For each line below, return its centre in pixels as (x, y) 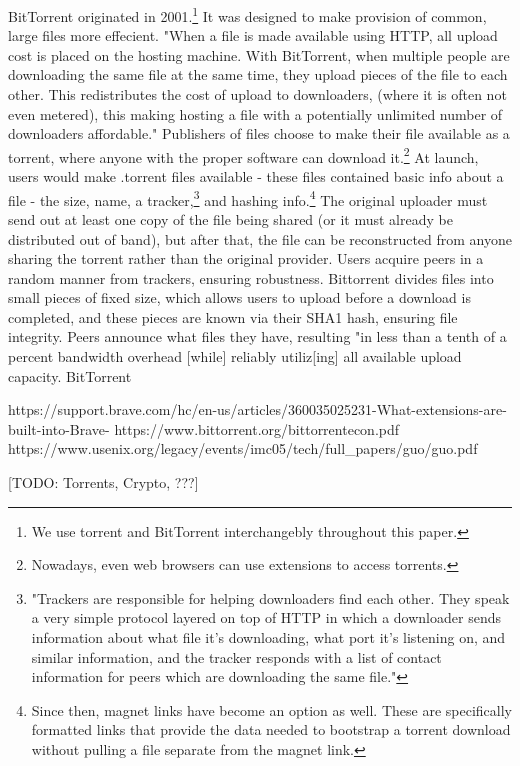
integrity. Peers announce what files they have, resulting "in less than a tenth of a (257, 336)
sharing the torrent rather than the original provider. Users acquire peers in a (246, 258)
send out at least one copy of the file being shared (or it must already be (230, 218)
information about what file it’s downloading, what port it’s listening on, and (268, 637)
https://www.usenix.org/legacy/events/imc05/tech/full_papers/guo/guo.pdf (243, 448)
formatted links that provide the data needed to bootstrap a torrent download (271, 729)
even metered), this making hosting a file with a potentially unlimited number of (255, 113)
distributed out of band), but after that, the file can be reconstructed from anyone (260, 238)
